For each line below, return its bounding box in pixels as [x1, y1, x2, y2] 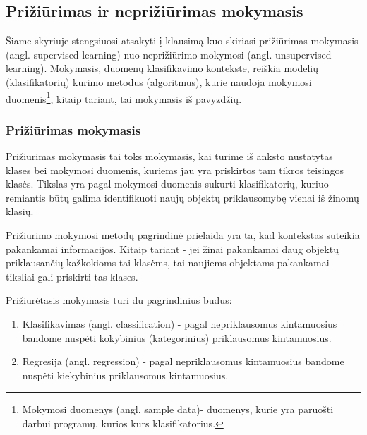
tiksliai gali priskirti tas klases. [6, 269, 138, 283]
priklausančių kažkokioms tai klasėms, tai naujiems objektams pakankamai [6, 255, 330, 270]
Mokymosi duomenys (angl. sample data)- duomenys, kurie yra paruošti [22, 402, 334, 417]
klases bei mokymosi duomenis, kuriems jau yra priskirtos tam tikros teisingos [6, 162, 344, 177]
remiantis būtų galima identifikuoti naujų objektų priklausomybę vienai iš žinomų [6, 190, 359, 204]
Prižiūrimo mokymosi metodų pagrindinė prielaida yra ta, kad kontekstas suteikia [6, 228, 360, 243]
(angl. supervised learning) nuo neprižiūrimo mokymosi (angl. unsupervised [6, 47, 332, 61]
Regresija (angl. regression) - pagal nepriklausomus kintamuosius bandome [22, 354, 344, 369]
